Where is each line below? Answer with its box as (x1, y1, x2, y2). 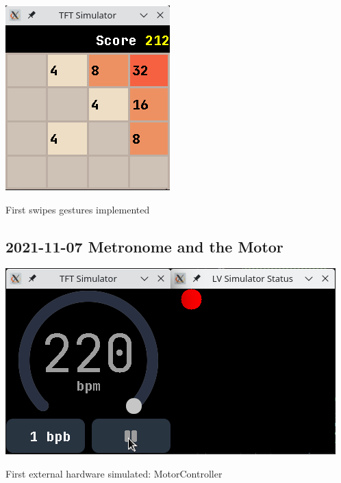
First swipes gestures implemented (5, 202, 150, 216)
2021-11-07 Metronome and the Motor (5, 235, 283, 257)
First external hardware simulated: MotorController (5, 466, 223, 480)
